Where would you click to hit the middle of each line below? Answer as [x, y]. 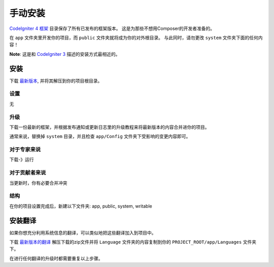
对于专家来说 [25, 150]
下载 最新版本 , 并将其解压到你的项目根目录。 [56, 81]
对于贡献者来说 [28, 173]
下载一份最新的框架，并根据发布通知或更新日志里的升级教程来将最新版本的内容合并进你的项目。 [109, 127]
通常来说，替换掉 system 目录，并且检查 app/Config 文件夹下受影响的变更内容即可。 [100, 137]
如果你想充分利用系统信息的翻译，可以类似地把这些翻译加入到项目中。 [83, 232]
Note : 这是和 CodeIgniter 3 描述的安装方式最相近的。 [65, 54]
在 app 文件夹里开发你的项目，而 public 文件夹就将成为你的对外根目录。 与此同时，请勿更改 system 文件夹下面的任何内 [136, 38]
